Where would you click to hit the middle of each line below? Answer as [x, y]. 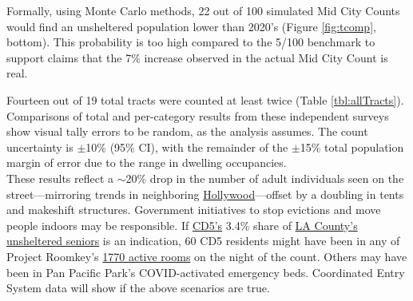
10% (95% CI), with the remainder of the [187, 147]
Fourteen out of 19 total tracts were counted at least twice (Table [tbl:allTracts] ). [205, 99]
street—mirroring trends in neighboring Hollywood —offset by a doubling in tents [205, 194]
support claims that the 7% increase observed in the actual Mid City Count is [197, 57]
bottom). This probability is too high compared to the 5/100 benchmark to [191, 42]
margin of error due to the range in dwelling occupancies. [147, 162]
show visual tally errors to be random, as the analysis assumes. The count [187, 131]
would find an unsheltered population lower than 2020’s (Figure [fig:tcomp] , [191, 26]
